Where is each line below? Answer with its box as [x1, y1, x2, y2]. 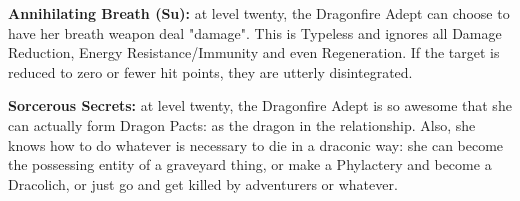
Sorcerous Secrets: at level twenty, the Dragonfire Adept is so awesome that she [8, 95, 512, 116]
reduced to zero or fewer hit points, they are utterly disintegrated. [8, 61, 413, 82]
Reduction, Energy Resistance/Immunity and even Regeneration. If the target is [8, 42, 500, 63]
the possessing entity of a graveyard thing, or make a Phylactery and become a [8, 154, 492, 175]
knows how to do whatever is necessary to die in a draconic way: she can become [8, 134, 504, 155]
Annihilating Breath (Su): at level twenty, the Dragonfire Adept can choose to [8, 3, 510, 23]
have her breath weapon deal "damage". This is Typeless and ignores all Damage [8, 22, 502, 43]
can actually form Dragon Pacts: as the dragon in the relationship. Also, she [8, 114, 476, 135]
